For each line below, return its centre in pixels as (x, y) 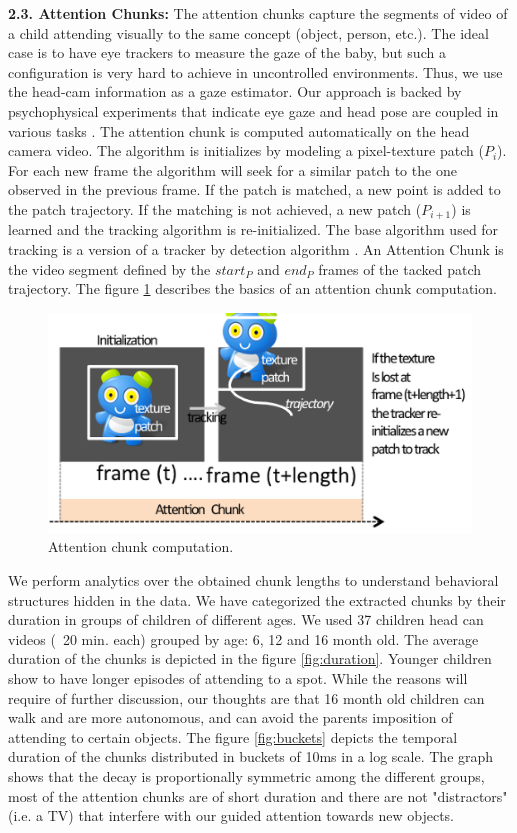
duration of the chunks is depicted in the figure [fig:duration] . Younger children (250, 658)
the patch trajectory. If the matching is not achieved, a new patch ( (215, 208)
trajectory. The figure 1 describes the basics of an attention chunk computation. (252, 288)
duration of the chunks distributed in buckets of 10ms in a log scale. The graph (251, 756)
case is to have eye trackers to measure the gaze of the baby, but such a (227, 52)
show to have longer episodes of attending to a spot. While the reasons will (238, 678)
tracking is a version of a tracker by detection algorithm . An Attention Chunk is (256, 248)
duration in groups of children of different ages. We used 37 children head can (246, 619)
